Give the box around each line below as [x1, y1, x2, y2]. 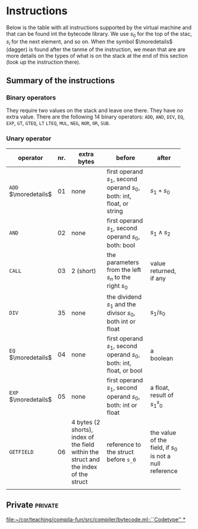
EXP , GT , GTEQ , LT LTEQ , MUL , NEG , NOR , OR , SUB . [6, 120, 111, 127]
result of [150, 391, 174, 399]
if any [150, 274, 166, 283]
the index [71, 462, 98, 471]
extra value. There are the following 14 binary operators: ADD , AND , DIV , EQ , [6, 113, 185, 120]
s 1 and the [106, 300, 136, 309]
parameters [106, 258, 140, 267]
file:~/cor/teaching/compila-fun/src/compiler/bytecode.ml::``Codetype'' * [6, 516, 186, 523]
